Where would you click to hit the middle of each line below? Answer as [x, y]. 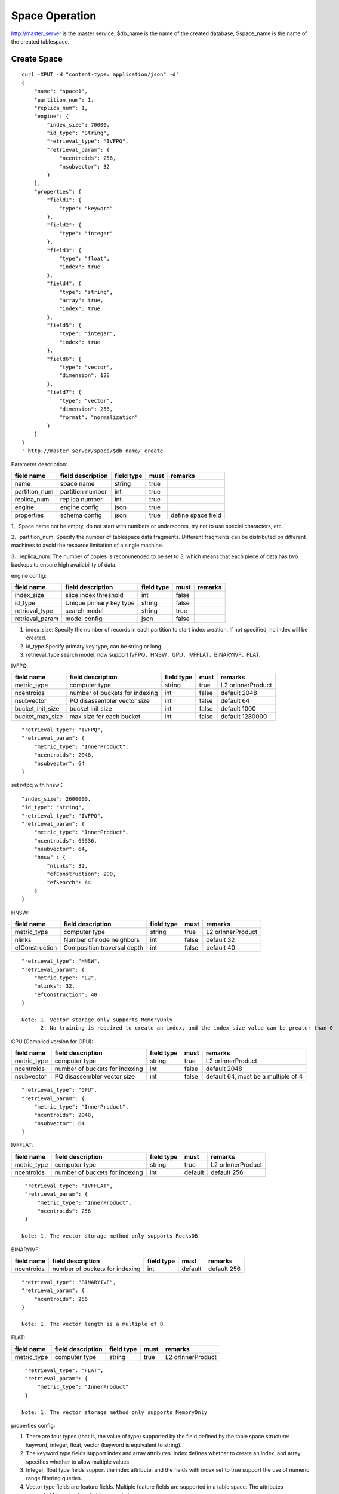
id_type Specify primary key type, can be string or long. [94, 646]
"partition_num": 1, [64, 100]
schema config [81, 515]
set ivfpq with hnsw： [38, 785]
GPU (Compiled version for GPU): [52, 1041]
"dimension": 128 [85, 376]
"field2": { [64, 225]
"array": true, [81, 300]
